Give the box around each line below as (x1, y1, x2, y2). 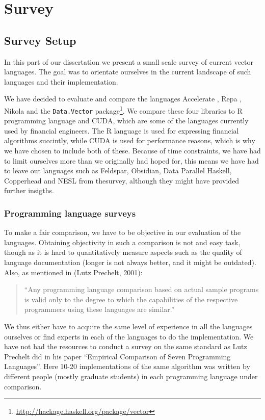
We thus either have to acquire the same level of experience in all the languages (4, 321, 253, 331)
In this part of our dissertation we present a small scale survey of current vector (4, 56, 253, 67)
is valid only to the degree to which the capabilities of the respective (24, 294, 238, 304)
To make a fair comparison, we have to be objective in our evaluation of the (4, 227, 241, 238)
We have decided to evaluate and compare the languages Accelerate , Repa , (4, 93, 242, 104)
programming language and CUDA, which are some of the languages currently (4, 115, 249, 126)
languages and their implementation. (4, 76, 118, 87)
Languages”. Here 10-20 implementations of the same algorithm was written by (4, 361, 250, 372)
